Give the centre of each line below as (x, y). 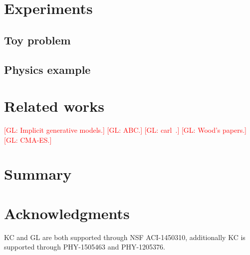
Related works (54, 106)
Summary (38, 174)
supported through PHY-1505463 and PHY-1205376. (85, 247)
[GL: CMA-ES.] (28, 139)
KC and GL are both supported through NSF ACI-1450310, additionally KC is (125, 237)
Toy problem (37, 40)
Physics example (47, 69)
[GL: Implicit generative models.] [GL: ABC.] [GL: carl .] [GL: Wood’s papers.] (125, 130)
